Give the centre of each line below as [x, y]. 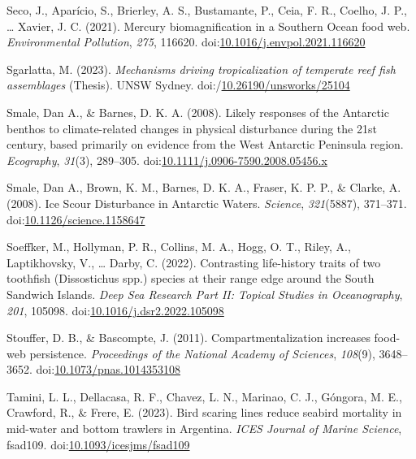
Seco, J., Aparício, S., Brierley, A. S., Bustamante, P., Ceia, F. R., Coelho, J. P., [207, 10]
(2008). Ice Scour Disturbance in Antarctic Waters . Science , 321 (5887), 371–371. [207, 203]
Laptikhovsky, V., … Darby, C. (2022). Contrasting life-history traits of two [194, 262]
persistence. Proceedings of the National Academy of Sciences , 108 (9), [202, 353]
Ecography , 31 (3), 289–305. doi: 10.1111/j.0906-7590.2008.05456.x [167, 160]
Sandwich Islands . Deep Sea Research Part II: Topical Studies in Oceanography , [205, 294]
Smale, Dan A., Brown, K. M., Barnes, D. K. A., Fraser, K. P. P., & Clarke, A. [204, 187]
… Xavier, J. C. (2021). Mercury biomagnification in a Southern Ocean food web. [208, 26]
